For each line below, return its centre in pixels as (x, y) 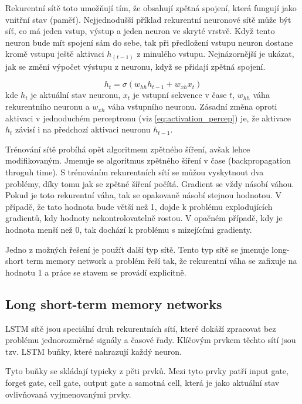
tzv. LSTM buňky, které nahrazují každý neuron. (94, 351)
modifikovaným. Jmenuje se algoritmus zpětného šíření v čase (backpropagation (148, 160)
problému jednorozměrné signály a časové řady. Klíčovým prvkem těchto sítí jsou (151, 340)
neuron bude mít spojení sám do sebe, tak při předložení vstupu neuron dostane (149, 42)
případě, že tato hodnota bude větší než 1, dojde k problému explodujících (139, 206)
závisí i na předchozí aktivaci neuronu (83, 129)
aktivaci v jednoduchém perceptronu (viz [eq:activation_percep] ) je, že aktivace (148, 118)
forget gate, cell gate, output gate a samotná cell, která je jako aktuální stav (142, 382)
